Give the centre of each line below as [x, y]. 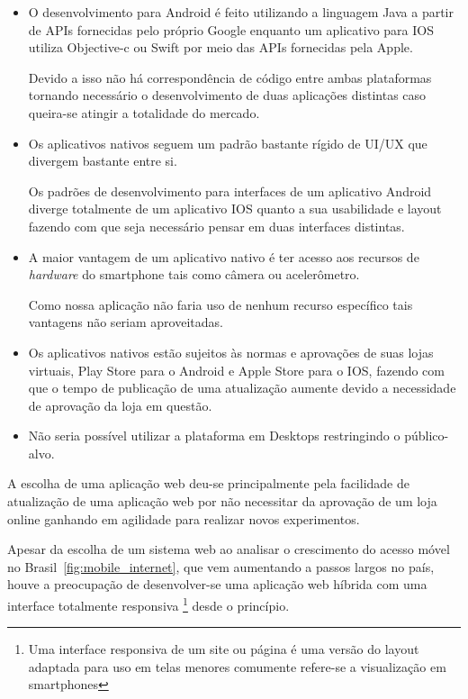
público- [427, 436]
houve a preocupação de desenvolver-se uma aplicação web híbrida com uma [217, 584]
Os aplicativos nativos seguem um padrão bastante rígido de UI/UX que [228, 143]
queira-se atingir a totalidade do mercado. [144, 112]
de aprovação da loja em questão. [120, 405]
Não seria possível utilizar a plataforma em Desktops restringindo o [214, 436]
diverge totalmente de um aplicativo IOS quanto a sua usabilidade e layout [235, 209]
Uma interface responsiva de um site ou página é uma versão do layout [224, 649]
